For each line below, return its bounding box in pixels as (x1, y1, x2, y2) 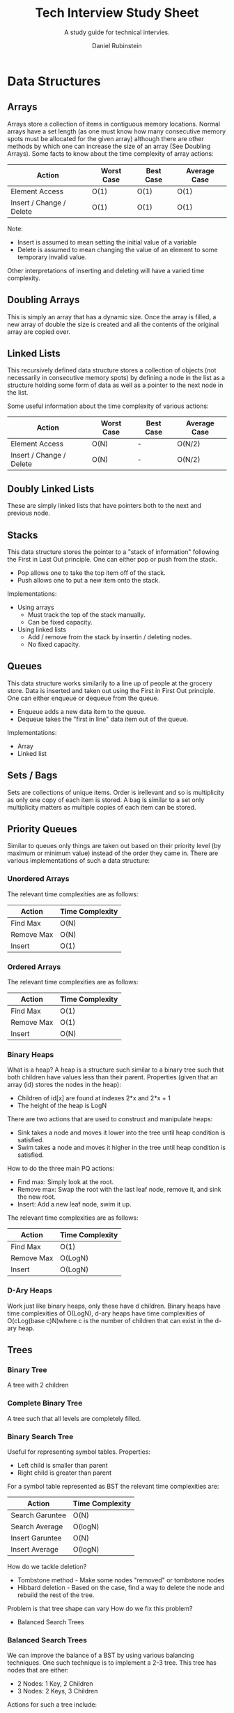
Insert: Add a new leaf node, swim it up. (17, 1200, 132, 1209)
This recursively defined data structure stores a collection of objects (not (7, 366, 217, 374)
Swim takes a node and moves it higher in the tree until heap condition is (17, 1144, 226, 1152)
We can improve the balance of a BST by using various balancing (7, 1651, 194, 1660)
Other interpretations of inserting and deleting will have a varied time (7, 266, 205, 275)
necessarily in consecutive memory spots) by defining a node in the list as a (7, 374, 225, 382)
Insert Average (10, 1544, 59, 1554)
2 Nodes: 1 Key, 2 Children (17, 1679, 93, 1688)
